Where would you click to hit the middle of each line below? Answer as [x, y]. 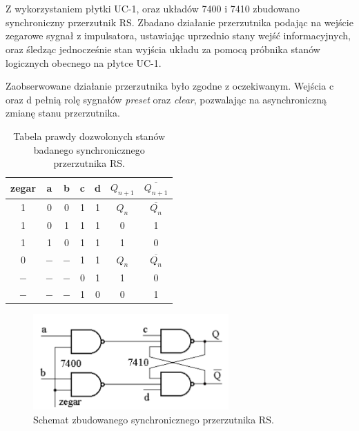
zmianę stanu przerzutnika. [63, 113]
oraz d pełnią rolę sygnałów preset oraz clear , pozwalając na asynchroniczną [166, 99]
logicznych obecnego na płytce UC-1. [84, 62]
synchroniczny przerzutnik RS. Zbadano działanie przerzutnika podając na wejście [179, 22]
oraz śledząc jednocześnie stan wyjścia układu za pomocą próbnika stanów [163, 49]
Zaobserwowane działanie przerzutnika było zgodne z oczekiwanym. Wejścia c [170, 86]
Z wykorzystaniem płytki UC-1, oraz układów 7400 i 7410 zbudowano [153, 9]
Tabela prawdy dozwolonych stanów [89, 136]
